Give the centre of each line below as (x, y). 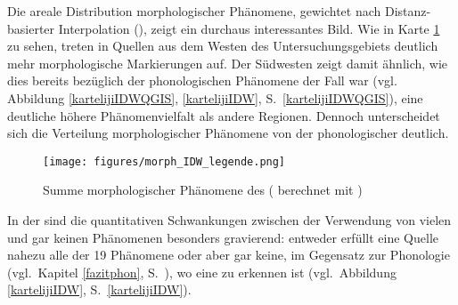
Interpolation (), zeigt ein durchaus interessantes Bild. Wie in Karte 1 (249, 28)
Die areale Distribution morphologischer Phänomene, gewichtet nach (194, 11)
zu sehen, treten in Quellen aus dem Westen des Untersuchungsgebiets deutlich (223, 46)
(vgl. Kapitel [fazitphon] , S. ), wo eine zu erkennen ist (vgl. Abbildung (202, 272)
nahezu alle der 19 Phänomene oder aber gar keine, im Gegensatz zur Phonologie (229, 255)
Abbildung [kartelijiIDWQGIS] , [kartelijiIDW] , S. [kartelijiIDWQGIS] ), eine (215, 97)
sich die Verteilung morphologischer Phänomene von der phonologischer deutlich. (228, 133)
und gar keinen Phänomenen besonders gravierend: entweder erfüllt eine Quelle (223, 237)
